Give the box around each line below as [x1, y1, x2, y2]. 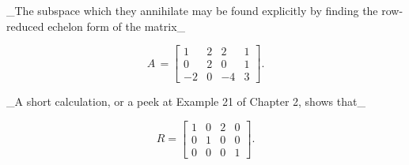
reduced [6, 17, 44, 34]
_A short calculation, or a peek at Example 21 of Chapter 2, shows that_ [6, 93, 365, 110]
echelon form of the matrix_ [47, 17, 186, 34]
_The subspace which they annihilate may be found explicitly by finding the [6, 2, 378, 18]
